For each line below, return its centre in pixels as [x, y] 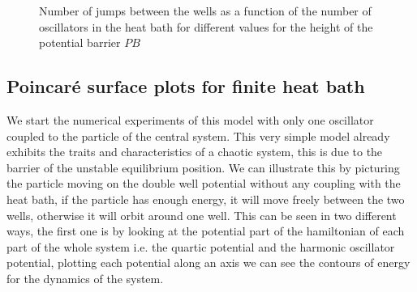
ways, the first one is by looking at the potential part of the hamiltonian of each [206, 231]
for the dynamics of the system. [85, 278]
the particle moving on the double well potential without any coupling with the [204, 183]
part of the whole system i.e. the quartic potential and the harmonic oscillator [201, 246]
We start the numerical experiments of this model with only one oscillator [190, 119]
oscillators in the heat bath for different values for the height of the [206, 26]
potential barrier [80, 42]
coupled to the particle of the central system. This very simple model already [198, 135]
